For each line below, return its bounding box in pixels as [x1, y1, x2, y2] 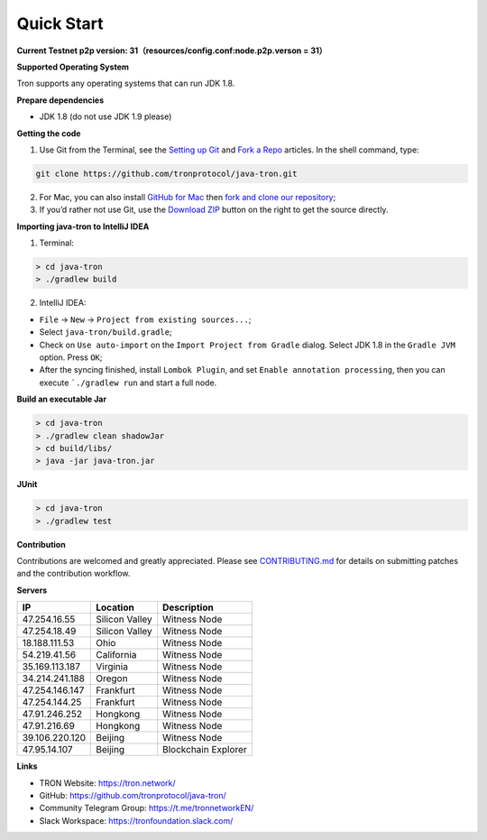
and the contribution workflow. [16, 568, 131, 579]
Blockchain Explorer [162, 743, 247, 756]
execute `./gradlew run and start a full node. [39, 377, 217, 388]
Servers [16, 585, 48, 595]
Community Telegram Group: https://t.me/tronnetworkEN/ [39, 803, 254, 814]
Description [162, 601, 214, 614]
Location [96, 601, 134, 614]
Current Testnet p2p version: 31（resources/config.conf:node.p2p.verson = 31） [16, 45, 327, 56]
